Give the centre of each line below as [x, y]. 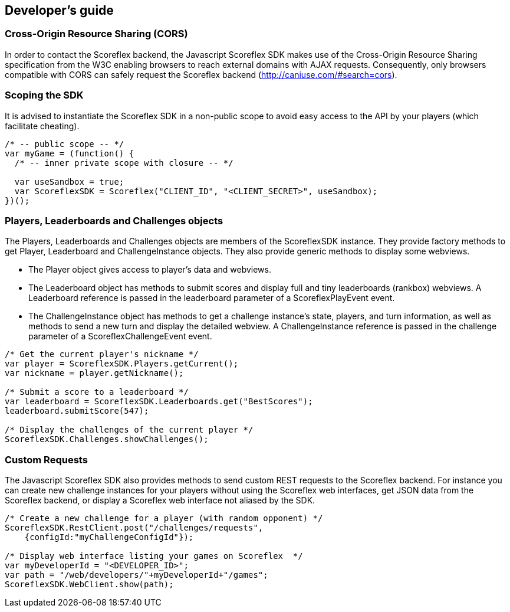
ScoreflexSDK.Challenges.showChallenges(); [107, 439]
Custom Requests [46, 459]
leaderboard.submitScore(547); [77, 411]
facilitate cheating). [42, 126]
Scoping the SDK [44, 95]
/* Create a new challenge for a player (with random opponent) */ [164, 518]
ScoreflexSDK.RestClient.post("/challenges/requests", [134, 528]
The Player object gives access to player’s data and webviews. [150, 270]
